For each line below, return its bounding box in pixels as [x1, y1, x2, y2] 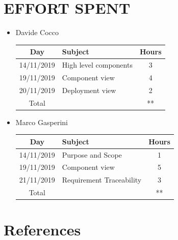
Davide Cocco [15, 27, 59, 38]
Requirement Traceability [62, 174, 142, 185]
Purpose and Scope [62, 149, 122, 160]
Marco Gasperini [15, 116, 68, 127]
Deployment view [62, 84, 116, 95]
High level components [62, 59, 133, 70]
